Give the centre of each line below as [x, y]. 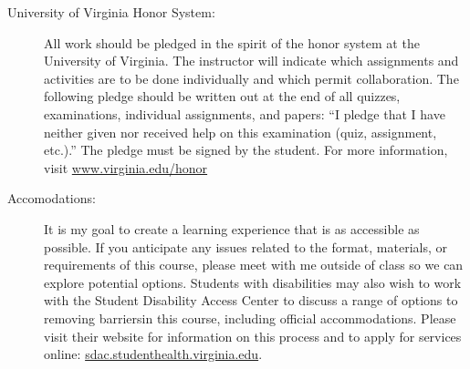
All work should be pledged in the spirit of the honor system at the [232, 42]
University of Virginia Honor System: [111, 12]
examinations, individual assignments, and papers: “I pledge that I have [245, 113]
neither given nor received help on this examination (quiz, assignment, [240, 132]
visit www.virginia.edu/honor [126, 167]
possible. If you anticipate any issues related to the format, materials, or [245, 246]
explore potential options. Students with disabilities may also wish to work [253, 282]
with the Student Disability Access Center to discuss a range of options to [251, 300]
